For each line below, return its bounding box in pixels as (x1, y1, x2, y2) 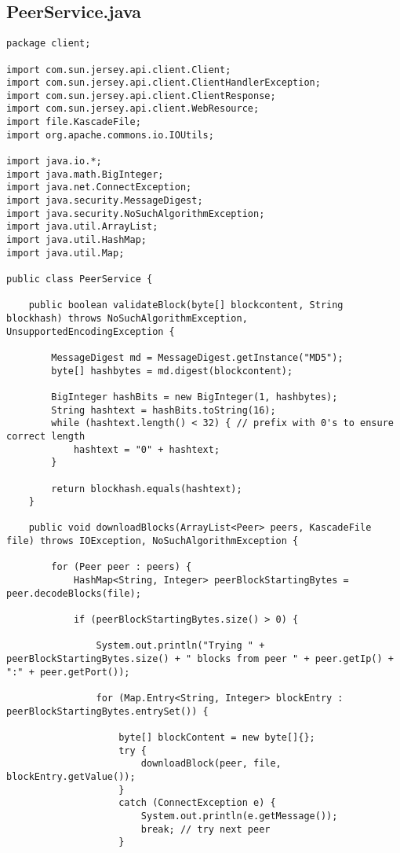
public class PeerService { (6, 274, 153, 285)
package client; (6, 38, 91, 50)
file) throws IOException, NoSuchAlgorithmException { (6, 535, 299, 547)
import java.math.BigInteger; (6, 168, 164, 180)
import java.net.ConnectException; (6, 182, 192, 193)
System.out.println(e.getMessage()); (140, 810, 338, 822)
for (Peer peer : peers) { (51, 561, 192, 573)
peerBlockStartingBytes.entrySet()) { (6, 705, 209, 717)
